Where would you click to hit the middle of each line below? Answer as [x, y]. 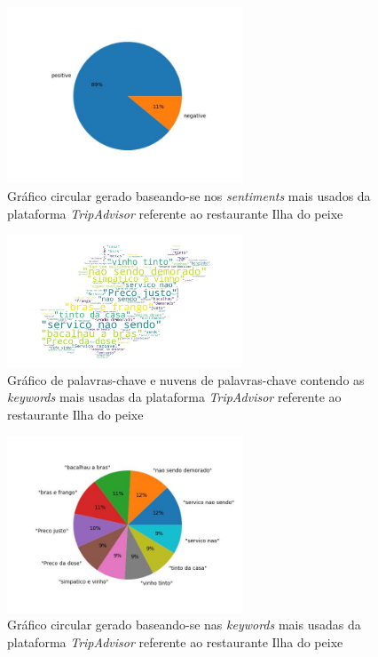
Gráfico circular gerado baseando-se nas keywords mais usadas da [184, 625]
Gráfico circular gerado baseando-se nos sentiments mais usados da [189, 196]
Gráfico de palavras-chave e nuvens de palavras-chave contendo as [186, 379]
